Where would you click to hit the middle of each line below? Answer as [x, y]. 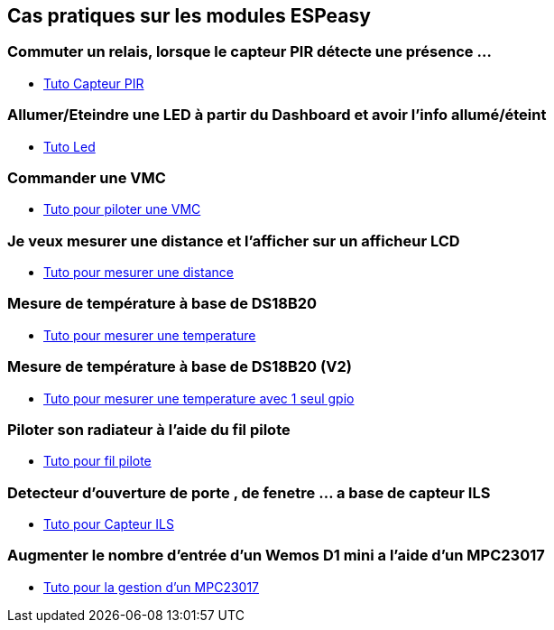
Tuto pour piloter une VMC [122, 209]
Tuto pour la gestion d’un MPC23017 [152, 587]
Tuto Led [69, 146]
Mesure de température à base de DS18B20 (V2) [180, 367]
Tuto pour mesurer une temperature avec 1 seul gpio [199, 398]
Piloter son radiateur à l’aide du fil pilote [149, 429]
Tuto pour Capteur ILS [109, 524]
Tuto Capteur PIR [94, 83]
